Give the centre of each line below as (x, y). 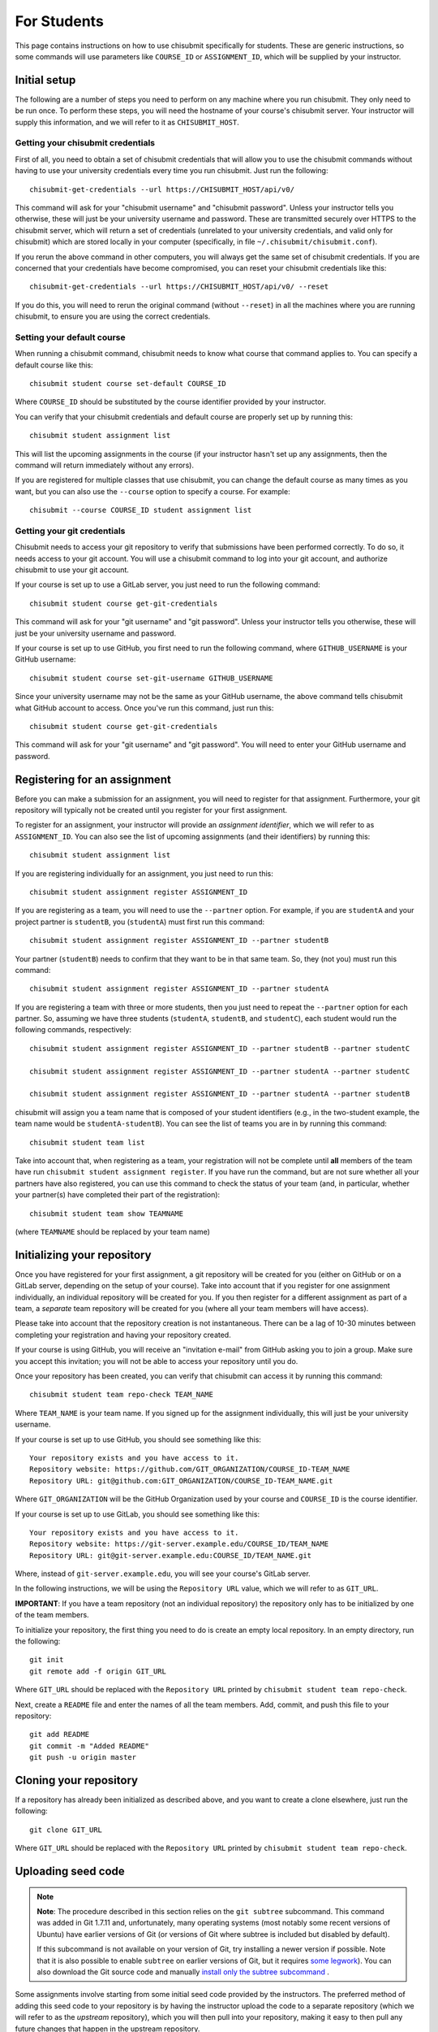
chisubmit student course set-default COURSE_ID (128, 383)
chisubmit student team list (87, 1142)
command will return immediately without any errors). (105, 465)
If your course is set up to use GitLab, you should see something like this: (137, 1514)
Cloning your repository (76, 1780)
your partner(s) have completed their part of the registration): (118, 1195)
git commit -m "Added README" (90, 1746)
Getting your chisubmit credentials (85, 143)
